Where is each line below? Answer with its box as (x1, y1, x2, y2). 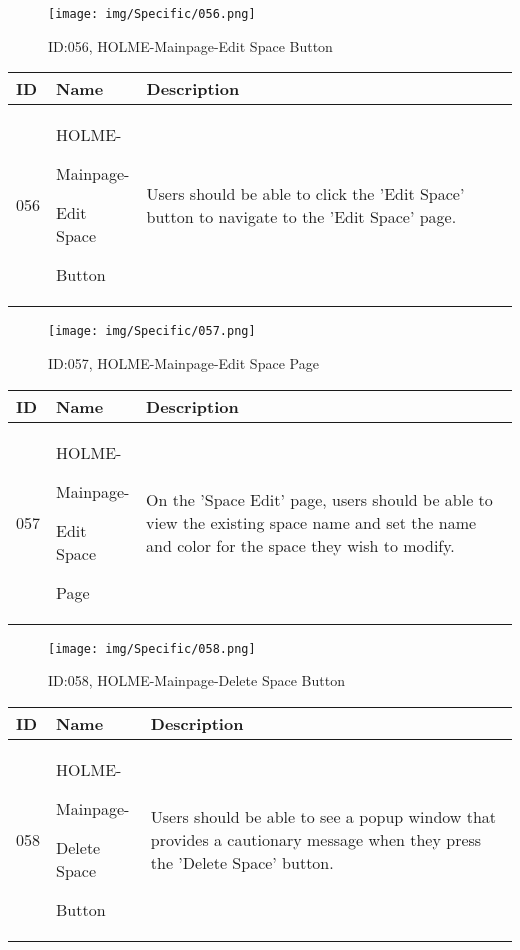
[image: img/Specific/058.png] (48, 641, 256, 656)
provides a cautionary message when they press (150, 827, 482, 851)
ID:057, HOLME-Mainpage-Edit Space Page (48, 352, 319, 373)
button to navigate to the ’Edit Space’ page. (146, 204, 457, 228)
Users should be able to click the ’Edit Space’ (146, 181, 465, 205)
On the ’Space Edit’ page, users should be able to (146, 487, 493, 511)
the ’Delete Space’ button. (150, 850, 334, 874)
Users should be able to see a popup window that (150, 804, 497, 828)
